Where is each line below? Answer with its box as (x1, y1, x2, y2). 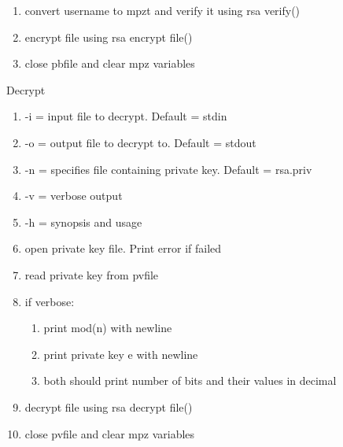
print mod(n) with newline (43, 320, 172, 336)
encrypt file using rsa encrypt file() (24, 28, 193, 45)
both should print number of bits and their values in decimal (43, 372, 337, 389)
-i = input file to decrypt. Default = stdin (24, 108, 227, 124)
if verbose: (24, 293, 75, 309)
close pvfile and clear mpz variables (24, 425, 195, 441)
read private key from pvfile (24, 266, 159, 283)
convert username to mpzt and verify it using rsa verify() (24, 2, 301, 18)
